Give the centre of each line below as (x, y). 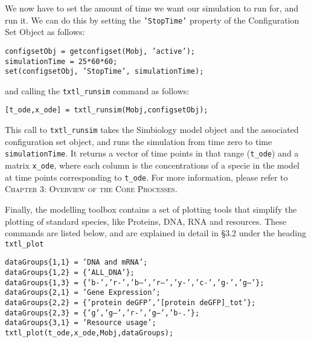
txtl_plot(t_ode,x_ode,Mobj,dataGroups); (89, 333)
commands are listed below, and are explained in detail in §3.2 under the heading (156, 233)
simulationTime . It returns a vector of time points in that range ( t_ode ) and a (152, 153)
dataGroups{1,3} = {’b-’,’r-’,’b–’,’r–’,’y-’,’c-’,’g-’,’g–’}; (135, 282)
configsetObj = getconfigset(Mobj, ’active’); (100, 51)
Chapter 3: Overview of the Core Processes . (91, 189)
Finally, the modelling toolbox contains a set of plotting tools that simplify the (151, 209)
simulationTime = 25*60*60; (61, 61)
